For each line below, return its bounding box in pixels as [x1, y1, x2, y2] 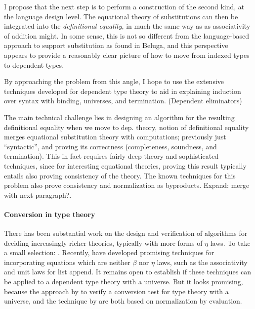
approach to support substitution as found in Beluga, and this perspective [4, 40, 228, 50]
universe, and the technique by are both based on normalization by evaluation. [4, 296, 242, 306]
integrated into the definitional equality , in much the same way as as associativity [4, 21, 251, 31]
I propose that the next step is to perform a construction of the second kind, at [4, 1, 245, 11]
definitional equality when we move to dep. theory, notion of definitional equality [4, 122, 249, 132]
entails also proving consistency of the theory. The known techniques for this [4, 170, 236, 180]
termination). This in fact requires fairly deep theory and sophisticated [4, 151, 219, 161]
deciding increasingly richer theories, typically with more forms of [4, 237, 203, 248]
